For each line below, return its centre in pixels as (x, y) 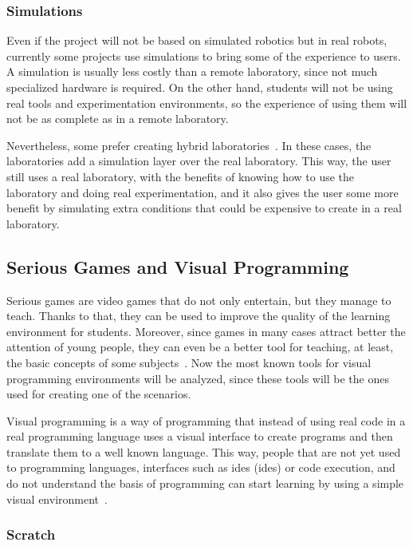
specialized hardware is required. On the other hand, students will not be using (200, 87)
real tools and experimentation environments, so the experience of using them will (207, 103)
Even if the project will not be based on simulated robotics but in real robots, (197, 40)
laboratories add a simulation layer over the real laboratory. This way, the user (199, 161)
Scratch (31, 534)
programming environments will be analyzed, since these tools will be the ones (198, 378)
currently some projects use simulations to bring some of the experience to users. (204, 55)
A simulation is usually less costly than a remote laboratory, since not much (192, 71)
